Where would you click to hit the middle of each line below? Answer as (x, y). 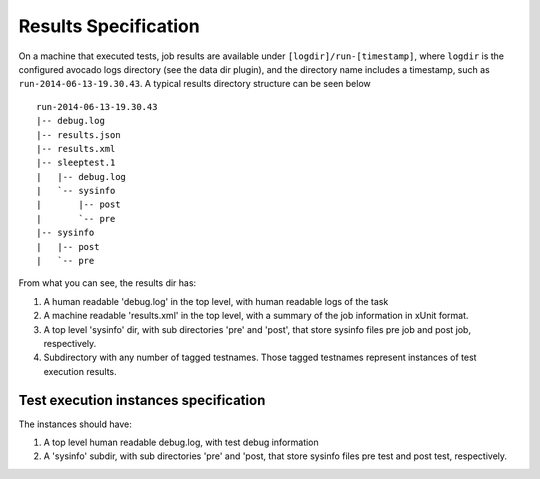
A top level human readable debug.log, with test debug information (181, 442)
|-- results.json (78, 134)
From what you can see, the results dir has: (107, 283)
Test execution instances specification (142, 400)
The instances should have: (75, 424)
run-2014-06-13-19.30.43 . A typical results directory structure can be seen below (195, 84)
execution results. (80, 371)
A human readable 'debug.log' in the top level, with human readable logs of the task (216, 301)
